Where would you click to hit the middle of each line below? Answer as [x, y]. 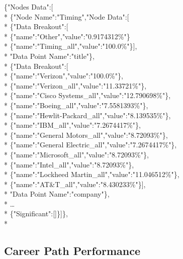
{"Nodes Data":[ [29, 7]
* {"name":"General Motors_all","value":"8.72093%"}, [86, 135]
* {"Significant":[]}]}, [36, 213]
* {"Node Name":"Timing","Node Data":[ [67, 16]
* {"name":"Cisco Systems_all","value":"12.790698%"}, [87, 95]
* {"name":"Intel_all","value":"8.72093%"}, [69, 164]
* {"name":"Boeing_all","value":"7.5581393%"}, [76, 105]
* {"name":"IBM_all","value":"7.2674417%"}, [72, 125]
